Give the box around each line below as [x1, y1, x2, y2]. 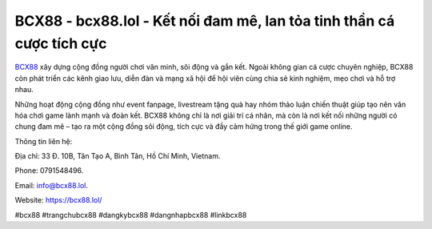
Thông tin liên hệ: [14, 136, 73, 146]
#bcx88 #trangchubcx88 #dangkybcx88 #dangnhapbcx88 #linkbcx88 [14, 210, 247, 219]
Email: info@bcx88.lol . [14, 180, 88, 190]
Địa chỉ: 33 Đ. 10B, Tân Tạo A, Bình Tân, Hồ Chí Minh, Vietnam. [14, 151, 221, 161]
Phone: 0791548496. [14, 166, 84, 175]
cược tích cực [14, 34, 107, 52]
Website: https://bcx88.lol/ [14, 195, 102, 205]
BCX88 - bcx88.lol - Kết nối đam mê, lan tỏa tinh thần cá [14, 12, 395, 30]
